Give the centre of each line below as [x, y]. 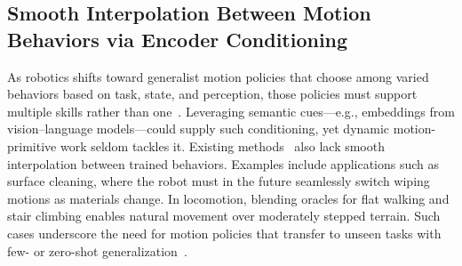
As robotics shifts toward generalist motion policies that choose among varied [218, 76]
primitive [32, 145]
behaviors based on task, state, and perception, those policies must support [212, 94]
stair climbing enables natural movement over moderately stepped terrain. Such [224, 216]
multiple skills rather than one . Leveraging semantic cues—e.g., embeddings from [231, 111]
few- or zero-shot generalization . [97, 250]
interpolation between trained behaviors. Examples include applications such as [223, 163]
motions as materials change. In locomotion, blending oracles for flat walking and [228, 198]
